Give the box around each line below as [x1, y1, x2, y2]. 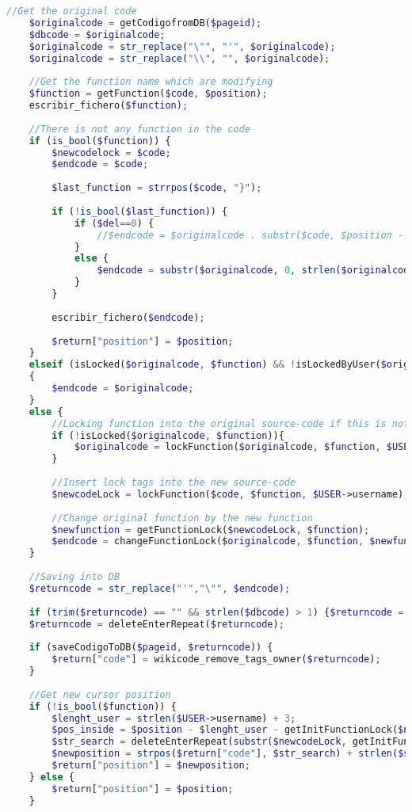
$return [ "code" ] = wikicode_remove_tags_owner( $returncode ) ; [51, 654, 381, 665]
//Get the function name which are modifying [29, 76, 273, 88]
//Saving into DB [29, 571, 120, 582]
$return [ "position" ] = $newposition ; [51, 760, 250, 771]
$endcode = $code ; [51, 158, 149, 170]
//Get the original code [6, 6, 137, 17]
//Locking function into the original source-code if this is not [51, 417, 410, 429]
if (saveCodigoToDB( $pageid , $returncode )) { [29, 642, 273, 654]
